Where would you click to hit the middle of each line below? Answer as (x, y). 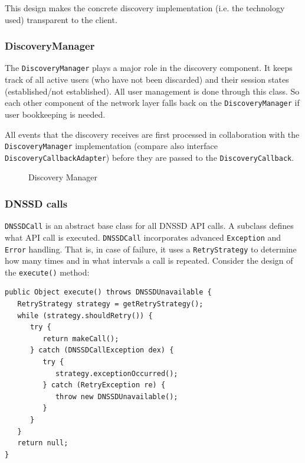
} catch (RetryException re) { (104, 385)
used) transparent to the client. (61, 19)
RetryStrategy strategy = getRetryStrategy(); (110, 304)
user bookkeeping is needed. (55, 114)
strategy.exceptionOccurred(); (117, 373)
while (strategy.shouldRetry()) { (85, 315)
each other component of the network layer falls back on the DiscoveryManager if (152, 103)
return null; (43, 443)
